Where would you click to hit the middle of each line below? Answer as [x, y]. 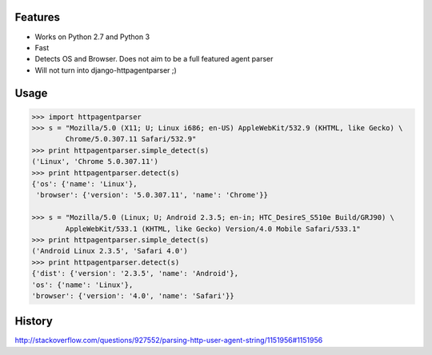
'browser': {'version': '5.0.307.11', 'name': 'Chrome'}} [152, 195]
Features [37, 17]
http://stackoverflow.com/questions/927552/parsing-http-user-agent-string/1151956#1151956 [169, 341]
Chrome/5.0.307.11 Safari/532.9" [131, 139]
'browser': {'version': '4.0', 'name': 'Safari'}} [133, 295]
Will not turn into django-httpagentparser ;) [106, 70]
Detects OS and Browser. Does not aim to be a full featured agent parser [154, 59]
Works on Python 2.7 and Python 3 [92, 37]
